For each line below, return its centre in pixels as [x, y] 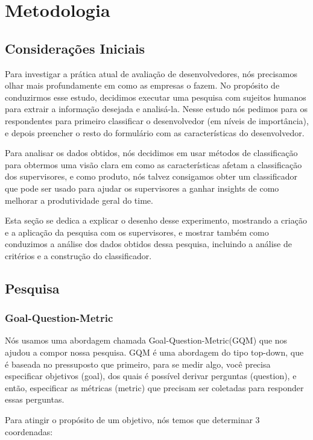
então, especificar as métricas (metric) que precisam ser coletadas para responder [154, 387]
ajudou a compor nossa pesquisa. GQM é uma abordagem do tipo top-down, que [154, 352]
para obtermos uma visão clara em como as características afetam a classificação [153, 164]
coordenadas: [29, 431]
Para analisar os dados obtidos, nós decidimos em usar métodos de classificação [151, 153]
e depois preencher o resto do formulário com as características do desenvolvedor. [155, 132]
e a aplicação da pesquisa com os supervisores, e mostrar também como [137, 232]
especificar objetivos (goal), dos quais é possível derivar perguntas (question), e [151, 376]
